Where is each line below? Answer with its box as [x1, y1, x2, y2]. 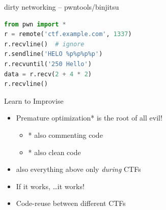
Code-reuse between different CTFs [16, 198, 126, 208]
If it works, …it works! [16, 181, 85, 191]
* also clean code [28, 146, 81, 157]
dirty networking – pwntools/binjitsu [4, 2, 119, 12]
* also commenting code [28, 129, 103, 140]
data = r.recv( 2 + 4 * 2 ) [4, 70, 92, 78]
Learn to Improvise [4, 95, 64, 106]
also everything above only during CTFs [16, 164, 141, 174]
